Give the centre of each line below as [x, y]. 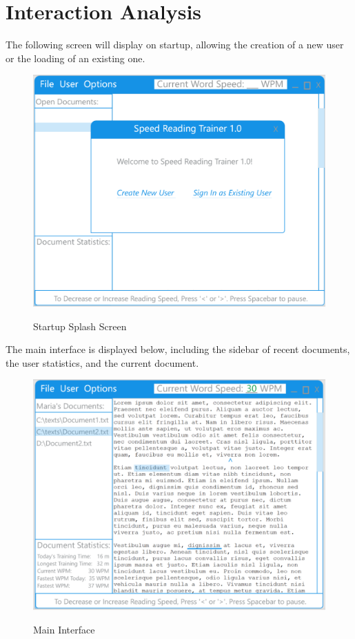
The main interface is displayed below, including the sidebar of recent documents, [178, 349]
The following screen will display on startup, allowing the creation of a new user [175, 45]
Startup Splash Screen [80, 326]
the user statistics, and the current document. [102, 362]
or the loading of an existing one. [75, 58]
